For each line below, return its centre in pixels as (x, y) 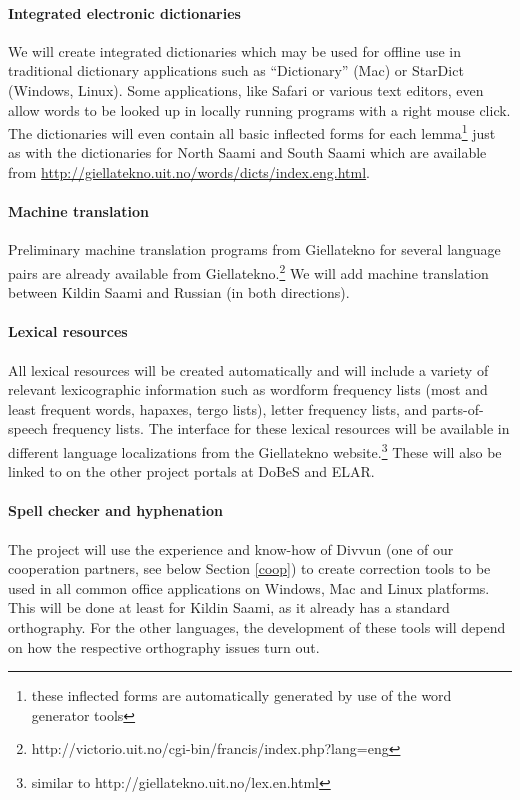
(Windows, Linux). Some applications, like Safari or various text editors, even (246, 89)
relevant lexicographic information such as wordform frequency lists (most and (248, 389)
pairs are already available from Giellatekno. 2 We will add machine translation (248, 271)
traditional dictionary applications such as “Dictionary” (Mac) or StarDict (236, 70)
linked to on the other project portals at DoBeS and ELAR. (191, 471)
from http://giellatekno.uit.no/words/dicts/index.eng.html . (189, 172)
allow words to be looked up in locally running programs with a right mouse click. (259, 109)
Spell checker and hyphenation (116, 510)
